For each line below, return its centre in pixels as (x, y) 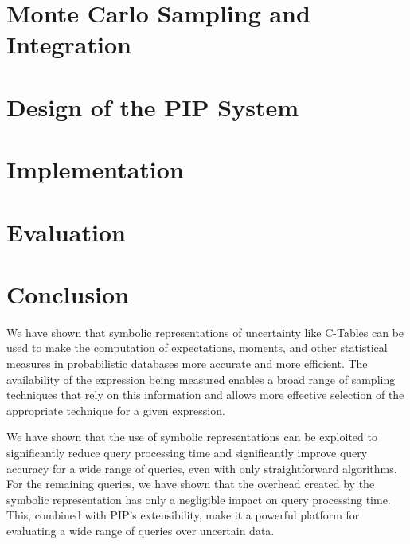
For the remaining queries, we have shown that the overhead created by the (191, 484)
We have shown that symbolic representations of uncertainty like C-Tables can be (205, 332)
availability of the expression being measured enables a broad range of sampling (201, 379)
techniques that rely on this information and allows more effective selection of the (205, 395)
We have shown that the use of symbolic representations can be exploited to (192, 437)
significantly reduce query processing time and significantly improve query (187, 452)
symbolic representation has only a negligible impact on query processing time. (199, 499)
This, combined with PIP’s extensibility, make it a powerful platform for (183, 515)
